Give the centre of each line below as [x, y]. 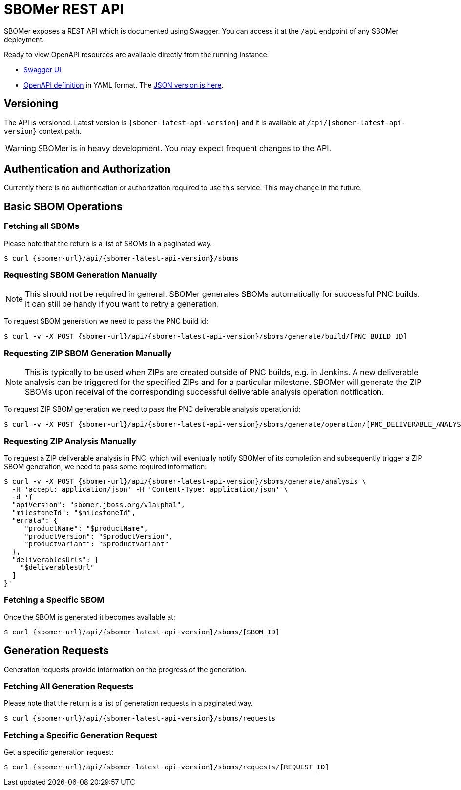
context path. [60, 131]
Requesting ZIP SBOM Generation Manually [88, 353]
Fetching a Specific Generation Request [81, 735]
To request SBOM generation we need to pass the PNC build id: [106, 321]
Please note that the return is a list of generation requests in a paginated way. [128, 703]
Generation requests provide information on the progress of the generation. [125, 669]
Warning [21, 148]
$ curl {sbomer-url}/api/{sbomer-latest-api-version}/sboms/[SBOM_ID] [142, 632]
